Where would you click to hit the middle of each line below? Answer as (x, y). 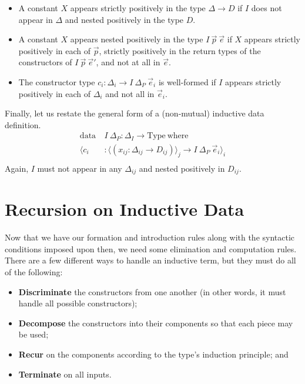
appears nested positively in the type (137, 39)
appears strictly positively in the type (138, 8)
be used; (33, 334)
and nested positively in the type (124, 19)
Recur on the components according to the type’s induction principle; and (153, 354)
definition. (23, 124)
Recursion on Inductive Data (125, 209)
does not (267, 8)
